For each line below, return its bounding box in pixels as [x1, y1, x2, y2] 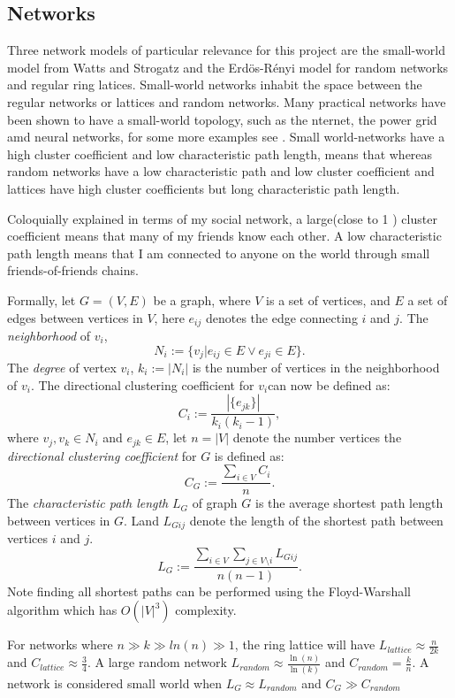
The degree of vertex [7, 358, 117, 377]
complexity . [175, 601, 237, 619]
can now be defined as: [268, 375, 391, 394]
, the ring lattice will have [234, 635, 375, 654]
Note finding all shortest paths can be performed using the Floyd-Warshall [7, 581, 411, 600]
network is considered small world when [7, 673, 222, 692]
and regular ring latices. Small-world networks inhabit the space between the [7, 75, 422, 94]
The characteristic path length [7, 494, 169, 512]
